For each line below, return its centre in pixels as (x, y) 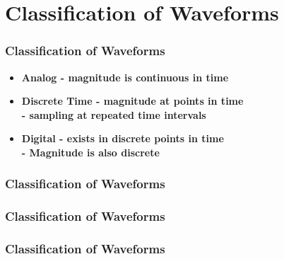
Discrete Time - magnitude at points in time (132, 101)
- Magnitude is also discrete (90, 152)
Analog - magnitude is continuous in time (125, 77)
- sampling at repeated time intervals (114, 114)
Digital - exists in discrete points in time (123, 138)
